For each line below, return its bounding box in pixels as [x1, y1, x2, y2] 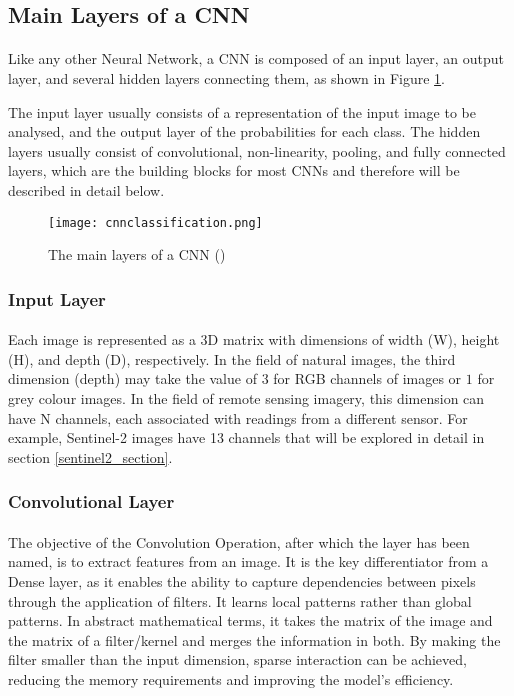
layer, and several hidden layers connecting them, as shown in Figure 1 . [8, 67, 445, 88]
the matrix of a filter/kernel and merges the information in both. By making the [8, 629, 501, 650]
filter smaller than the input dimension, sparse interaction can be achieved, [8, 649, 467, 670]
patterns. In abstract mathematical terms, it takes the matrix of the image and [8, 610, 493, 631]
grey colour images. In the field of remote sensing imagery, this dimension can [8, 388, 485, 408]
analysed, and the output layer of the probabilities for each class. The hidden [8, 121, 481, 142]
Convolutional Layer [8, 489, 175, 514]
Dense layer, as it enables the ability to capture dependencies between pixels [8, 571, 476, 591]
